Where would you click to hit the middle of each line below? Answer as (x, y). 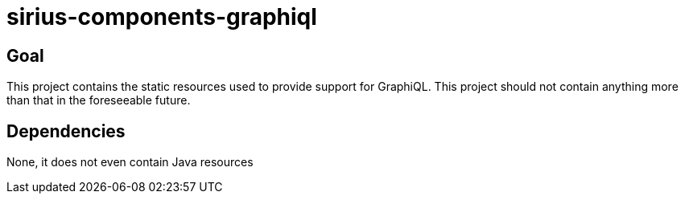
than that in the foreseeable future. (99, 100)
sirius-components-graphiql (162, 17)
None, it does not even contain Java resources (130, 162)
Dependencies (66, 131)
